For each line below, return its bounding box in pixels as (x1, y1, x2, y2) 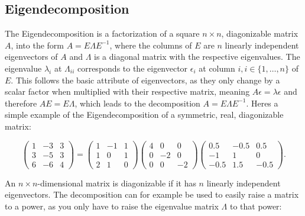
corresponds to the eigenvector (77, 62, 188, 74)
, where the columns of (109, 38, 192, 51)
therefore (5, 96, 37, 109)
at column (199, 62, 235, 74)
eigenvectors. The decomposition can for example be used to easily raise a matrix (5, 188, 299, 201)
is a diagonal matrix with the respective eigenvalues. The (94, 50, 300, 63)
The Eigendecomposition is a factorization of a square (5, 27, 200, 40)
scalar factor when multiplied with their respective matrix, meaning (5, 85, 250, 98)
